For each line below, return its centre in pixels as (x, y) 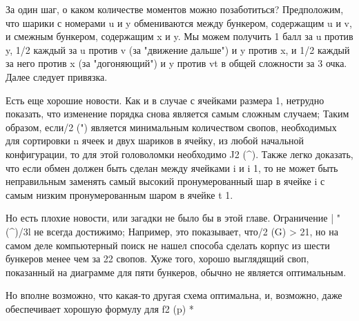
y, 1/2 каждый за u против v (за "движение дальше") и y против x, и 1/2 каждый (178, 49)
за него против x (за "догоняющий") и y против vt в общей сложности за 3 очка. (176, 63)
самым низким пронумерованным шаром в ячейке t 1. (119, 194)
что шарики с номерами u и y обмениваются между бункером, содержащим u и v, (179, 22)
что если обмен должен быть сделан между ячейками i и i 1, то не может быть (172, 167)
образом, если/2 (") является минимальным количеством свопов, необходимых (171, 127)
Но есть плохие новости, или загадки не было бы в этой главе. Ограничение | (170, 218)
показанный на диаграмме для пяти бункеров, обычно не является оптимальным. (176, 272)
